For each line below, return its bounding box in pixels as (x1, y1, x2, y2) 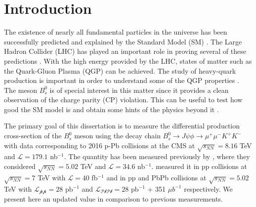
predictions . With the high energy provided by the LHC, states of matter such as (4, 55, 252, 66)
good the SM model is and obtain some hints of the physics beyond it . (4, 104, 219, 114)
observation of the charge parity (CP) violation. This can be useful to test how (4, 94, 243, 105)
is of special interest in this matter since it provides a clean (49, 84, 229, 95)
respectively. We (184, 183, 233, 194)
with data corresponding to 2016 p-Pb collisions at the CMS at (4, 140, 195, 150)
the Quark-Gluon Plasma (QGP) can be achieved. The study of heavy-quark (4, 65, 236, 76)
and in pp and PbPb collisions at (106, 172, 207, 182)
